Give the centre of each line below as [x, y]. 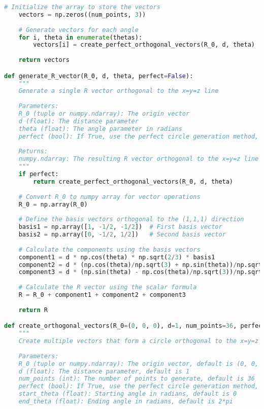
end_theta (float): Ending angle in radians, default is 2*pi [126, 402]
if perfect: [39, 174]
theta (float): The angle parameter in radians [100, 129]
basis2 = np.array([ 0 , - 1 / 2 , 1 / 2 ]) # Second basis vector [122, 235]
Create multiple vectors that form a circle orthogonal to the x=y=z [139, 341]
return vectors [44, 60]
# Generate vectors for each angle [78, 30]
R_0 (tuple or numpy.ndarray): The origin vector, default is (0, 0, [139, 364]
